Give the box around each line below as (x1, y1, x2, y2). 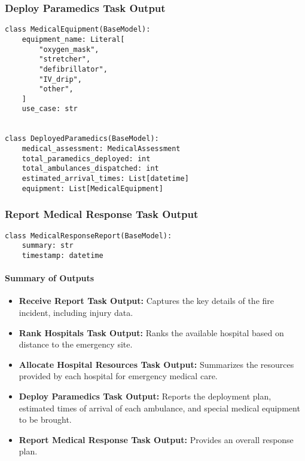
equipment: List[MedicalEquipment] (22, 184, 163, 193)
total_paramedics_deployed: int (22, 154, 151, 163)
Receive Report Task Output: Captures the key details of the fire (19, 294, 274, 307)
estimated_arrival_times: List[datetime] (22, 174, 189, 183)
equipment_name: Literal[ (22, 35, 125, 44)
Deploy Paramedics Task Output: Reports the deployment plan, (19, 389, 272, 402)
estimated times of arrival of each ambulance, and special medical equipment (19, 401, 300, 414)
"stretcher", (39, 55, 91, 64)
